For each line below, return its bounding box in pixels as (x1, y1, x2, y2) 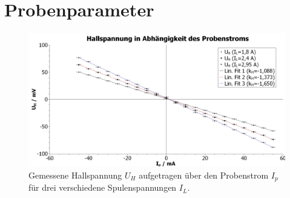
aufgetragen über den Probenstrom (139, 169, 269, 181)
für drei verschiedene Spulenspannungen (28, 181, 177, 194)
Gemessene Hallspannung (28, 169, 122, 181)
